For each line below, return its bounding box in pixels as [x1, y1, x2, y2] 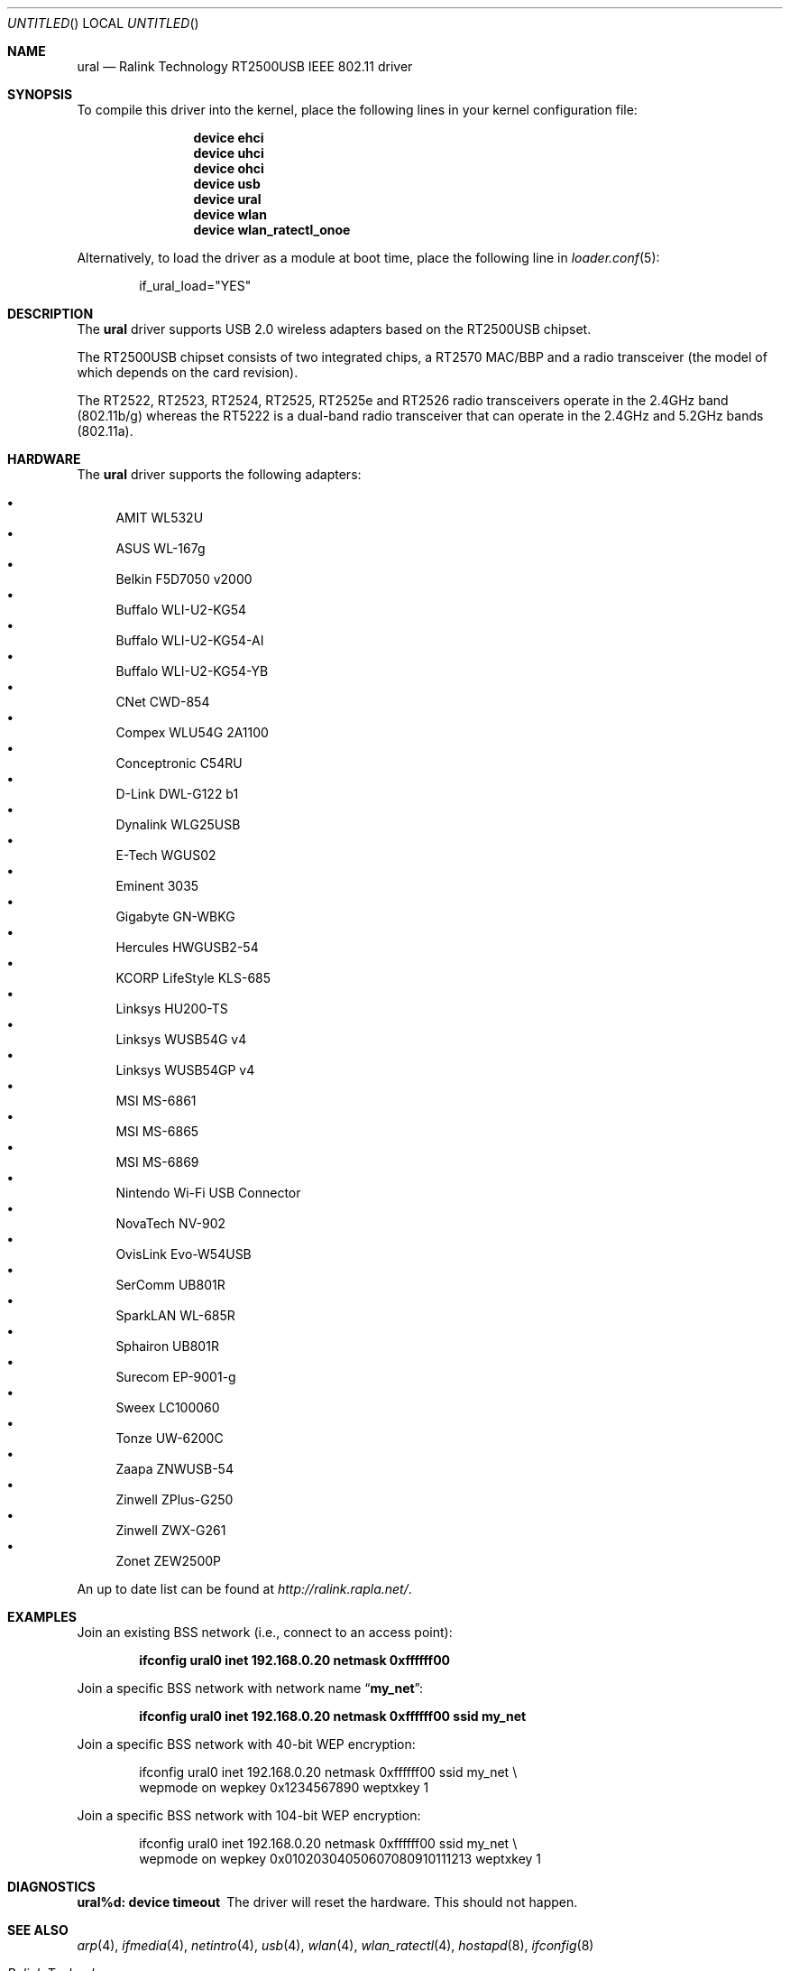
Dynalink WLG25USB [115, 817, 241, 832]
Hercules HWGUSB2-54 [115, 939, 259, 955]
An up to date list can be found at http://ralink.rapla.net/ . [77, 1581, 412, 1596]
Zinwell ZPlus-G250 [115, 1492, 234, 1507]
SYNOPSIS [7, 87, 73, 102]
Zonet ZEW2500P [115, 1553, 222, 1568]
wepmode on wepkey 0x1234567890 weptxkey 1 [139, 1780, 429, 1795]
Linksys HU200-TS [115, 1001, 228, 1016]
